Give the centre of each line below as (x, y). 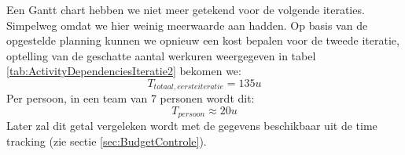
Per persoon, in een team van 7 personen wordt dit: (131, 98)
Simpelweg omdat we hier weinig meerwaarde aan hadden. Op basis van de (187, 25)
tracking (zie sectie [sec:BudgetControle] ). (107, 141)
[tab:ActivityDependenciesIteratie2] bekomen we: (124, 71)
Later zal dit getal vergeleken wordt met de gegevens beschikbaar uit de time (192, 126)
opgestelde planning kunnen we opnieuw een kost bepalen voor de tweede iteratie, (203, 40)
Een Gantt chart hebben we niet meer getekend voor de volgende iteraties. (186, 9)
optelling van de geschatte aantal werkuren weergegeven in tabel (161, 55)
